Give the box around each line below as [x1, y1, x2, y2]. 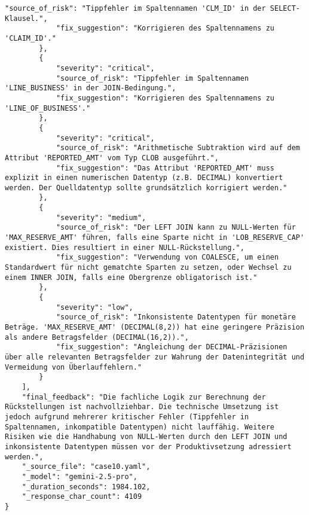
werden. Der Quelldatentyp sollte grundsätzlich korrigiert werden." [5, 183, 287, 192]
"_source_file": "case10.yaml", [22, 462, 151, 471]
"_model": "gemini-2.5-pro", [22, 472, 137, 481]
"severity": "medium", [56, 213, 146, 222]
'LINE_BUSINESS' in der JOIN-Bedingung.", [5, 84, 176, 93]
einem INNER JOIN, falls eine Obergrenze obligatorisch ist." [5, 273, 258, 282]
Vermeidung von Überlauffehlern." [5, 362, 142, 371]
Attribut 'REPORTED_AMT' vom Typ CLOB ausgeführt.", [5, 153, 219, 162]
